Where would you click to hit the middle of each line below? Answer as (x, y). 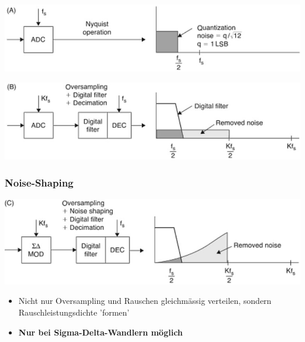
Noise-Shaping (39, 182)
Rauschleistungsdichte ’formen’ (74, 312)
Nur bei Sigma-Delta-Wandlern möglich (101, 332)
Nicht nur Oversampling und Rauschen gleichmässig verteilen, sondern (145, 301)
